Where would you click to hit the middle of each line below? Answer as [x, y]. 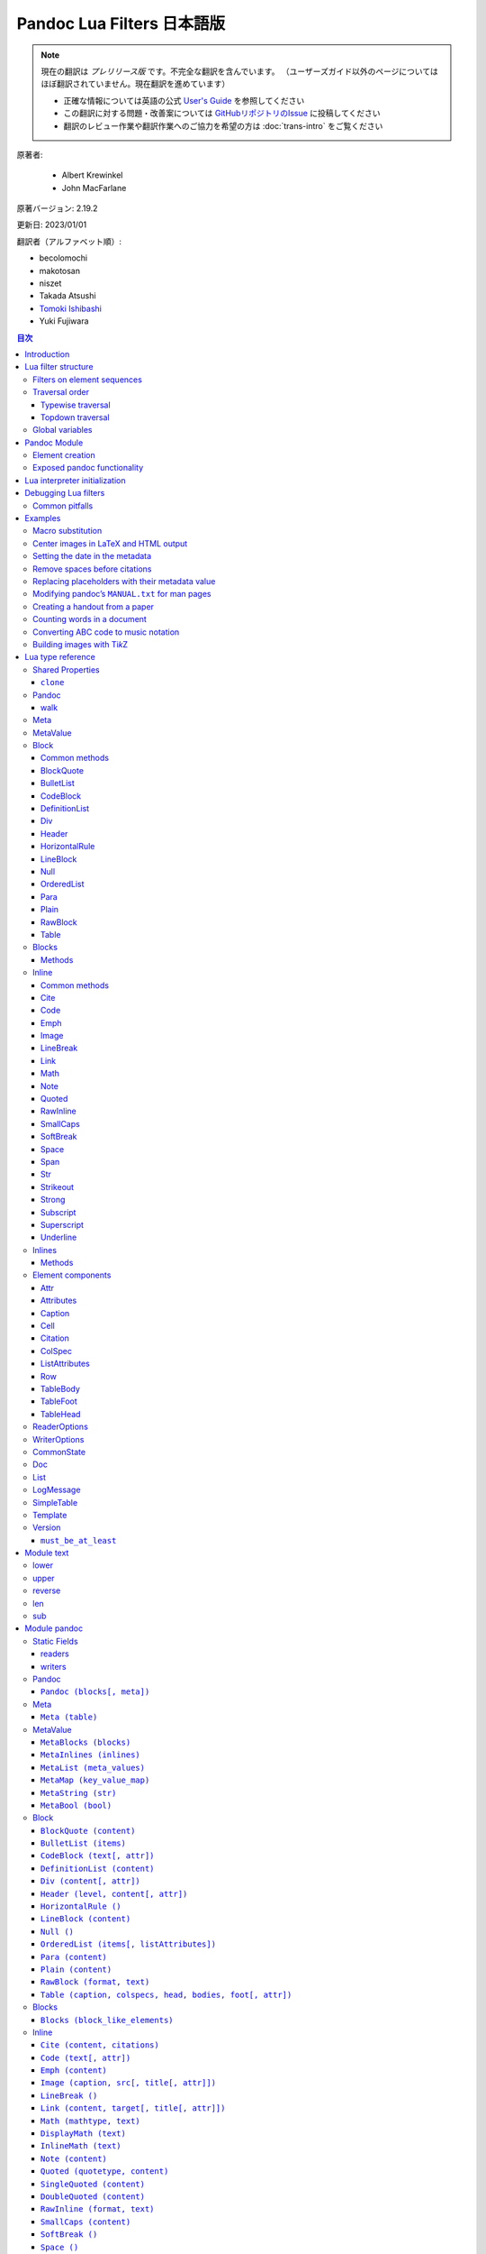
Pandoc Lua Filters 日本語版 [121, 23]
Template [50, 1515]
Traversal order [61, 392]
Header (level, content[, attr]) [114, 1894]
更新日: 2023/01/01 [52, 224]
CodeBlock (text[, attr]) [98, 1856]
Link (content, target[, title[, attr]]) [133, 2108]
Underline [59, 1237]
